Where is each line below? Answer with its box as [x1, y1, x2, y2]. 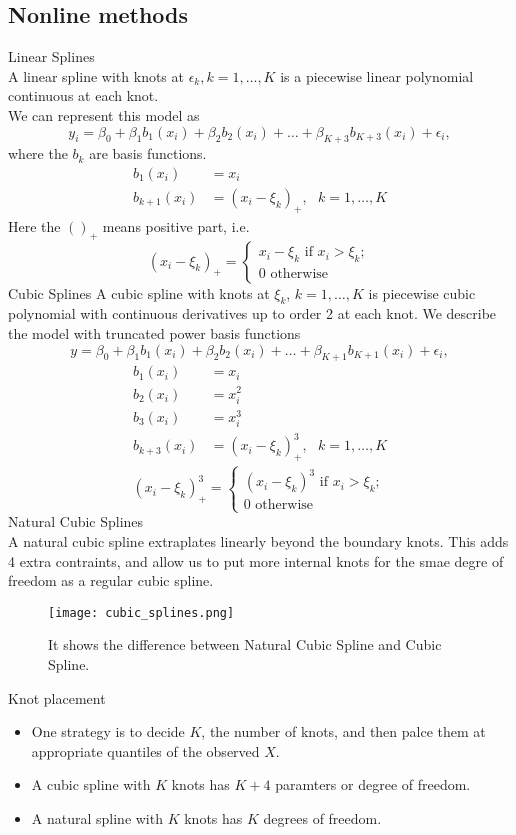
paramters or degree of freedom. [275, 774, 471, 795]
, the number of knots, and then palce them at [201, 721, 486, 742]
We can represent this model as [8, 104, 200, 125]
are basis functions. [89, 143, 207, 164]
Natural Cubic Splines [8, 511, 144, 532]
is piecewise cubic [368, 282, 476, 303]
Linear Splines [8, 46, 95, 67]
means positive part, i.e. [102, 215, 250, 236]
